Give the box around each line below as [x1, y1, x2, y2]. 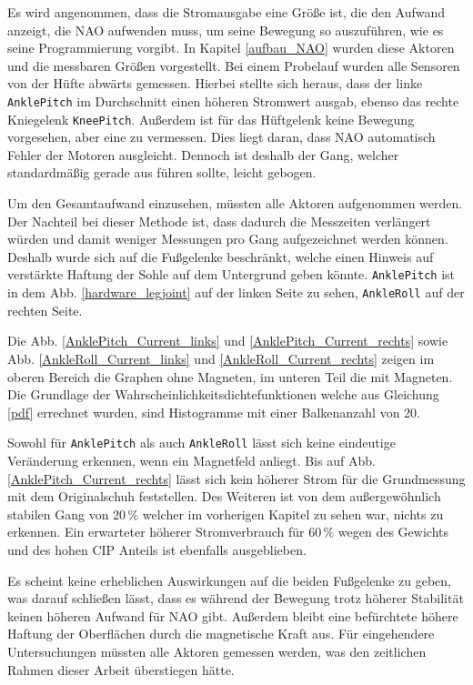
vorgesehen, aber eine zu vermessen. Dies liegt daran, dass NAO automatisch [7, 127, 436, 146]
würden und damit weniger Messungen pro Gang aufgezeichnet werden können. [7, 229, 448, 248]
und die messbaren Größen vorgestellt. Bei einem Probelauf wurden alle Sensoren [7, 55, 460, 75]
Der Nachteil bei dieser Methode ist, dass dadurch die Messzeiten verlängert [7, 211, 431, 230]
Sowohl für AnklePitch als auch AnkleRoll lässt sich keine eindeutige [7, 433, 396, 452]
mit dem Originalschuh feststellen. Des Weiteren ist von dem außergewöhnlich [7, 487, 441, 506]
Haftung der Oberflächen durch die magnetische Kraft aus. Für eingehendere [7, 624, 435, 643]
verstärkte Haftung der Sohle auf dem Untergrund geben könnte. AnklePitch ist [7, 265, 455, 284]
